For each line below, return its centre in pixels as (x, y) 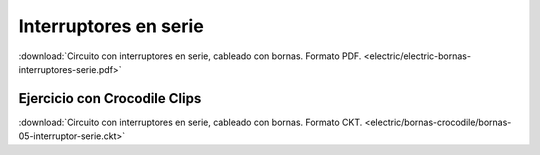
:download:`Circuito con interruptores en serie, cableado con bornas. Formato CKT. (190, 122)
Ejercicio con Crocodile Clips (110, 98)
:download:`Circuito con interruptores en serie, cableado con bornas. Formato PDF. (190, 56)
